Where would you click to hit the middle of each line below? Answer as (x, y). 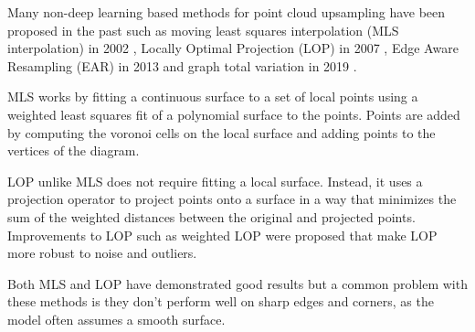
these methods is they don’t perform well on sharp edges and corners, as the (221, 301)
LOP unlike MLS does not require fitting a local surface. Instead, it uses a (215, 181)
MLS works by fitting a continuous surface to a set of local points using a (213, 96)
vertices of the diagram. (74, 150)
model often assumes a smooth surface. (116, 319)
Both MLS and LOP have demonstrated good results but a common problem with (237, 283)
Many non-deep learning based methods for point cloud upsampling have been (227, 12)
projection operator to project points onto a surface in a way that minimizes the (232, 199)
